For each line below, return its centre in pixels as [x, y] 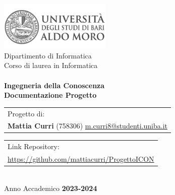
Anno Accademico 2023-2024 [51, 188]
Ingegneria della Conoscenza [54, 85]
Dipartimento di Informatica [48, 55]
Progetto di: [26, 113]
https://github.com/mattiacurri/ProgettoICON [81, 159]
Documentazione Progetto [50, 95]
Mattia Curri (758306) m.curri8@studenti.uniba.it [87, 126]
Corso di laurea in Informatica [51, 65]
